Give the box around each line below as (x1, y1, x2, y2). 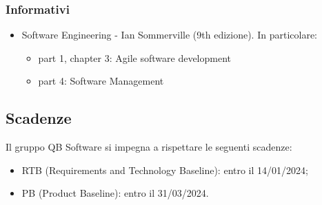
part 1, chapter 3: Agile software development (38, 50, 231, 65)
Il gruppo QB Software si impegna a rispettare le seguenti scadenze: (6, 140, 292, 154)
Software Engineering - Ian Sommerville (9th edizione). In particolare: (21, 28, 317, 42)
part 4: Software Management (38, 74, 164, 88)
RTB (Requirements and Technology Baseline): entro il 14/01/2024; (21, 162, 308, 177)
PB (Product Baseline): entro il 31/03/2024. (21, 186, 209, 200)
